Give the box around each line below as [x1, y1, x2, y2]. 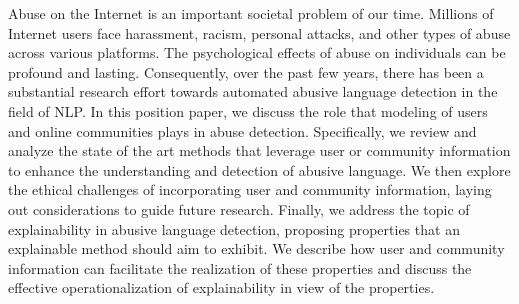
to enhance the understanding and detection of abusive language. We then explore [8, 159, 511, 180]
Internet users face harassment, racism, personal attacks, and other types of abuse [8, 22, 511, 43]
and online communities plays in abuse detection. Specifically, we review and [8, 120, 477, 141]
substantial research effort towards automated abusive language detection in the [8, 81, 498, 102]
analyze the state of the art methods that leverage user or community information [8, 140, 511, 161]
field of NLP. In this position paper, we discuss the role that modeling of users [8, 100, 488, 121]
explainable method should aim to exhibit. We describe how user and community [8, 238, 505, 259]
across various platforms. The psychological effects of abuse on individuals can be [8, 42, 506, 63]
